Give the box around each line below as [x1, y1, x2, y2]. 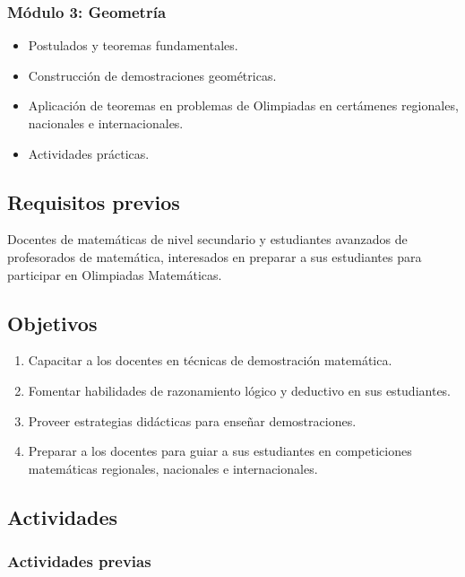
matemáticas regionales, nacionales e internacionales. [28, 459, 318, 477]
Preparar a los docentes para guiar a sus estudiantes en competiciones [28, 441, 412, 460]
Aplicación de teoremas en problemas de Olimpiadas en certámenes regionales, [28, 96, 459, 115]
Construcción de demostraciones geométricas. [28, 66, 277, 84]
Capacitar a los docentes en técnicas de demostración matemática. [28, 351, 392, 370]
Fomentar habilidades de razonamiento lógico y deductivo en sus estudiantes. [28, 380, 452, 399]
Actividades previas [7, 550, 151, 573]
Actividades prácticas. [28, 144, 150, 162]
